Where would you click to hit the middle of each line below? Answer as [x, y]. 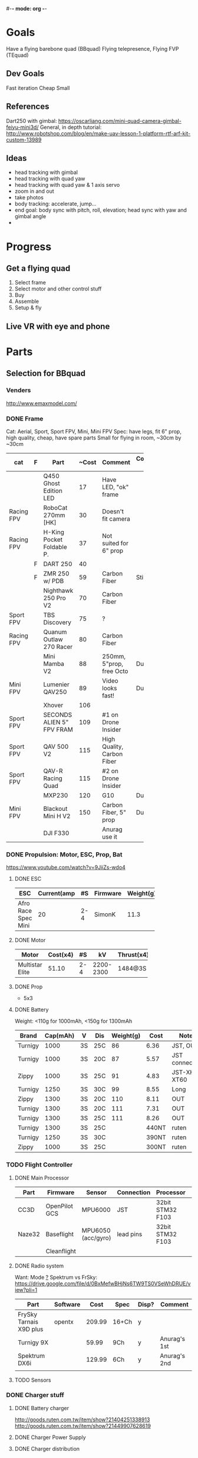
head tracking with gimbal [46, 172]
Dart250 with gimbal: [32, 121]
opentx [64, 1321]
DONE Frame [25, 418]
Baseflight [60, 1234]
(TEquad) [17, 55]
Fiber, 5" [114, 812]
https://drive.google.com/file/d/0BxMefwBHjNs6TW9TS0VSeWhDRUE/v [103, 1284]
